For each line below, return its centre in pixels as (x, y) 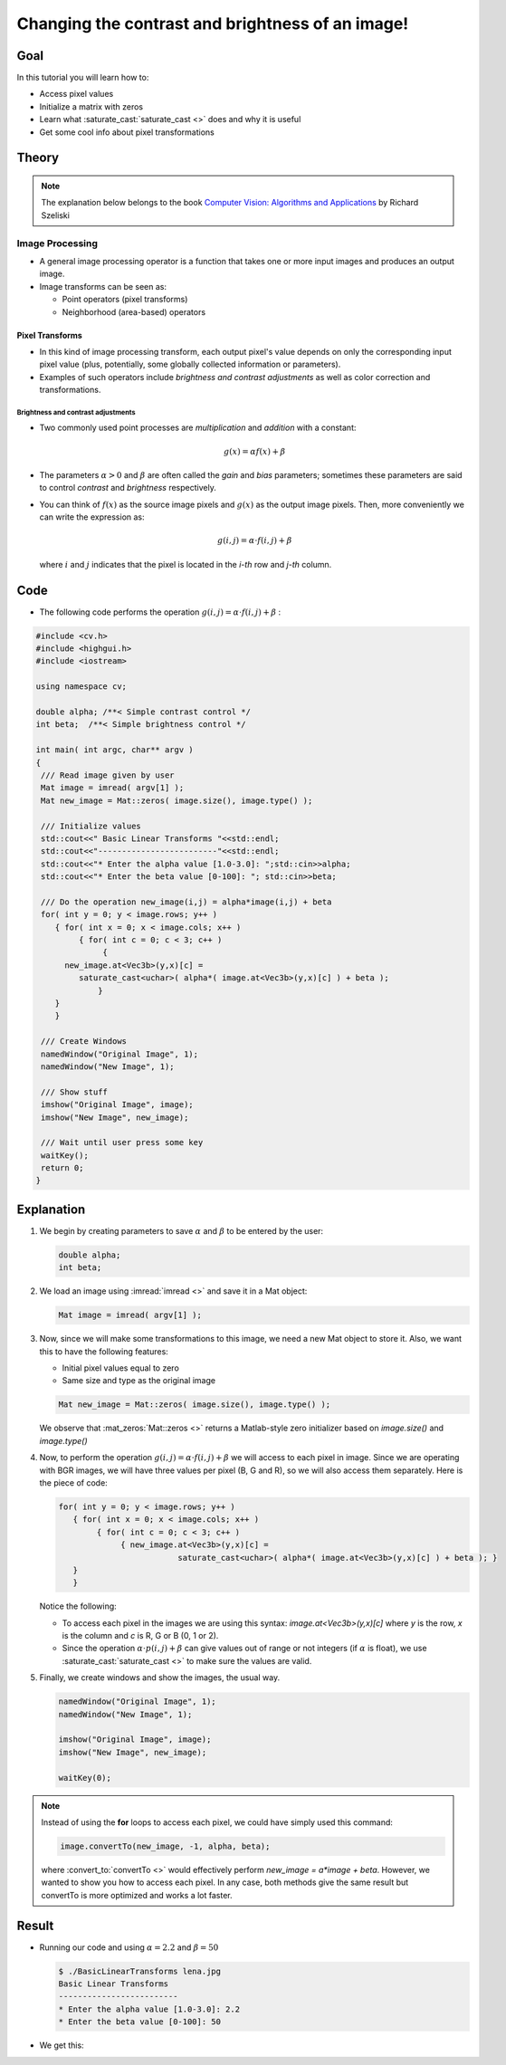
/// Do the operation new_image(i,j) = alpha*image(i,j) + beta (186, 902)
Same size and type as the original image (139, 1381)
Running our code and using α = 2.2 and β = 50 (129, 1947)
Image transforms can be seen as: (103, 286)
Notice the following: (78, 1606)
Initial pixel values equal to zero (121, 1368)
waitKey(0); (85, 1778)
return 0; (62, 1168)
